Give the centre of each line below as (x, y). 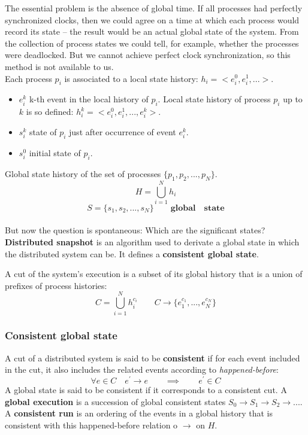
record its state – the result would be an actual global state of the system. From (152, 31)
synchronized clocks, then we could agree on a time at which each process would (152, 19)
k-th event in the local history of (89, 99)
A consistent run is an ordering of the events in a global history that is (139, 413)
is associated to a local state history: (131, 78)
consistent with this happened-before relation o (91, 425)
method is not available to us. (59, 66)
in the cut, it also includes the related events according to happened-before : (142, 369)
